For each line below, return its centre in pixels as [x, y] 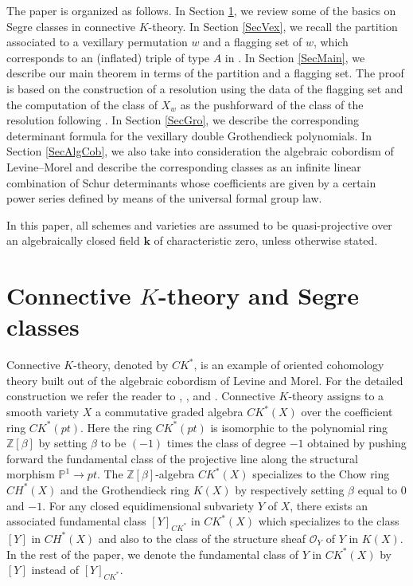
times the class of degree [226, 443]
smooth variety [43, 411]
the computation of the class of [82, 104]
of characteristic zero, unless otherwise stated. [266, 240]
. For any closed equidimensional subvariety [148, 505]
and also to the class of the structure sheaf [202, 538]
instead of [55, 570]
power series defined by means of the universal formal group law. [164, 198]
